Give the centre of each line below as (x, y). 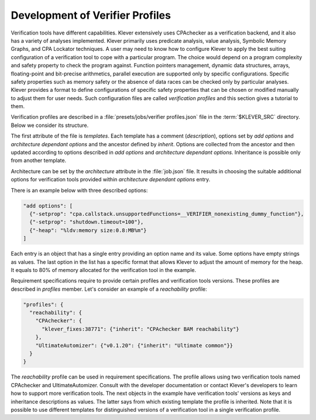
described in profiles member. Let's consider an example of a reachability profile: (109, 289)
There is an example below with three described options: (79, 190)
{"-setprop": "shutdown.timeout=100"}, (87, 222)
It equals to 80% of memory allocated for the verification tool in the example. (103, 270)
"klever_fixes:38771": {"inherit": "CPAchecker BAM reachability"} (140, 329)
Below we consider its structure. (50, 125)
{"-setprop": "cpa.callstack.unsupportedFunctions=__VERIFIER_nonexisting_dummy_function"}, (167, 214)
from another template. (39, 160)
